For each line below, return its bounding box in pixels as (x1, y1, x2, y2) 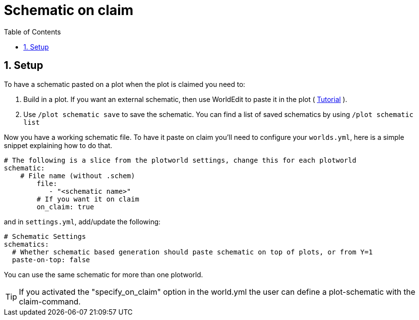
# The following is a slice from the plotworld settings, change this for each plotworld (4, 156, 356, 164)
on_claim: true (36, 202, 94, 211)
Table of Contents (4, 27, 61, 36)
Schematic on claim (4, 2, 134, 18)
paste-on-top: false (12, 255, 90, 264)
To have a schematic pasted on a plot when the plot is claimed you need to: (4, 80, 245, 88)
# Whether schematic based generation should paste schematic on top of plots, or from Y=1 (12, 248, 373, 256)
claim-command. (19, 296, 81, 306)
